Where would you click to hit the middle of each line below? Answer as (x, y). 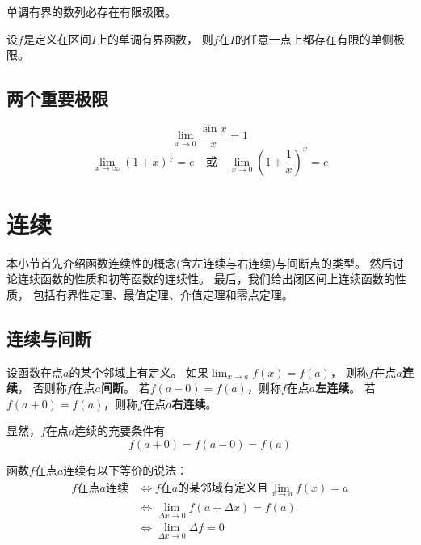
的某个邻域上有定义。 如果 (139, 372)
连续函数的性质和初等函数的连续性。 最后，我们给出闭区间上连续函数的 (206, 279)
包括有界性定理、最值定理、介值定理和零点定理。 (163, 294)
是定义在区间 (57, 38)
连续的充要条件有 (120, 431)
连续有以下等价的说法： (126, 470)
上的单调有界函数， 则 (155, 38)
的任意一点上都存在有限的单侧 (314, 38)
